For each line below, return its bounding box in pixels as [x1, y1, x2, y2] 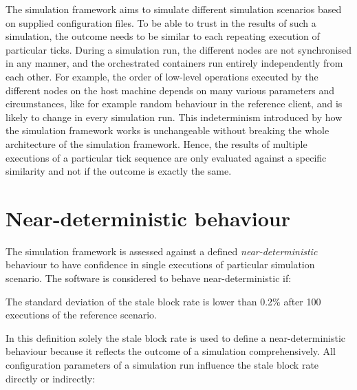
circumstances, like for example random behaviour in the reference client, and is [6, 96, 343, 111]
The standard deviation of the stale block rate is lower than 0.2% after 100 [6, 294, 321, 308]
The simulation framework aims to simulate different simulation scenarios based [6, 2, 342, 16]
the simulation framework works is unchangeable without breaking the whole [6, 123, 329, 138]
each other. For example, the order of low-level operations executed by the [6, 69, 318, 83]
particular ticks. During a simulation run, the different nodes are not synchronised [6, 42, 351, 56]
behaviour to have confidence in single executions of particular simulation [6, 257, 315, 272]
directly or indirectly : [6, 371, 96, 385]
